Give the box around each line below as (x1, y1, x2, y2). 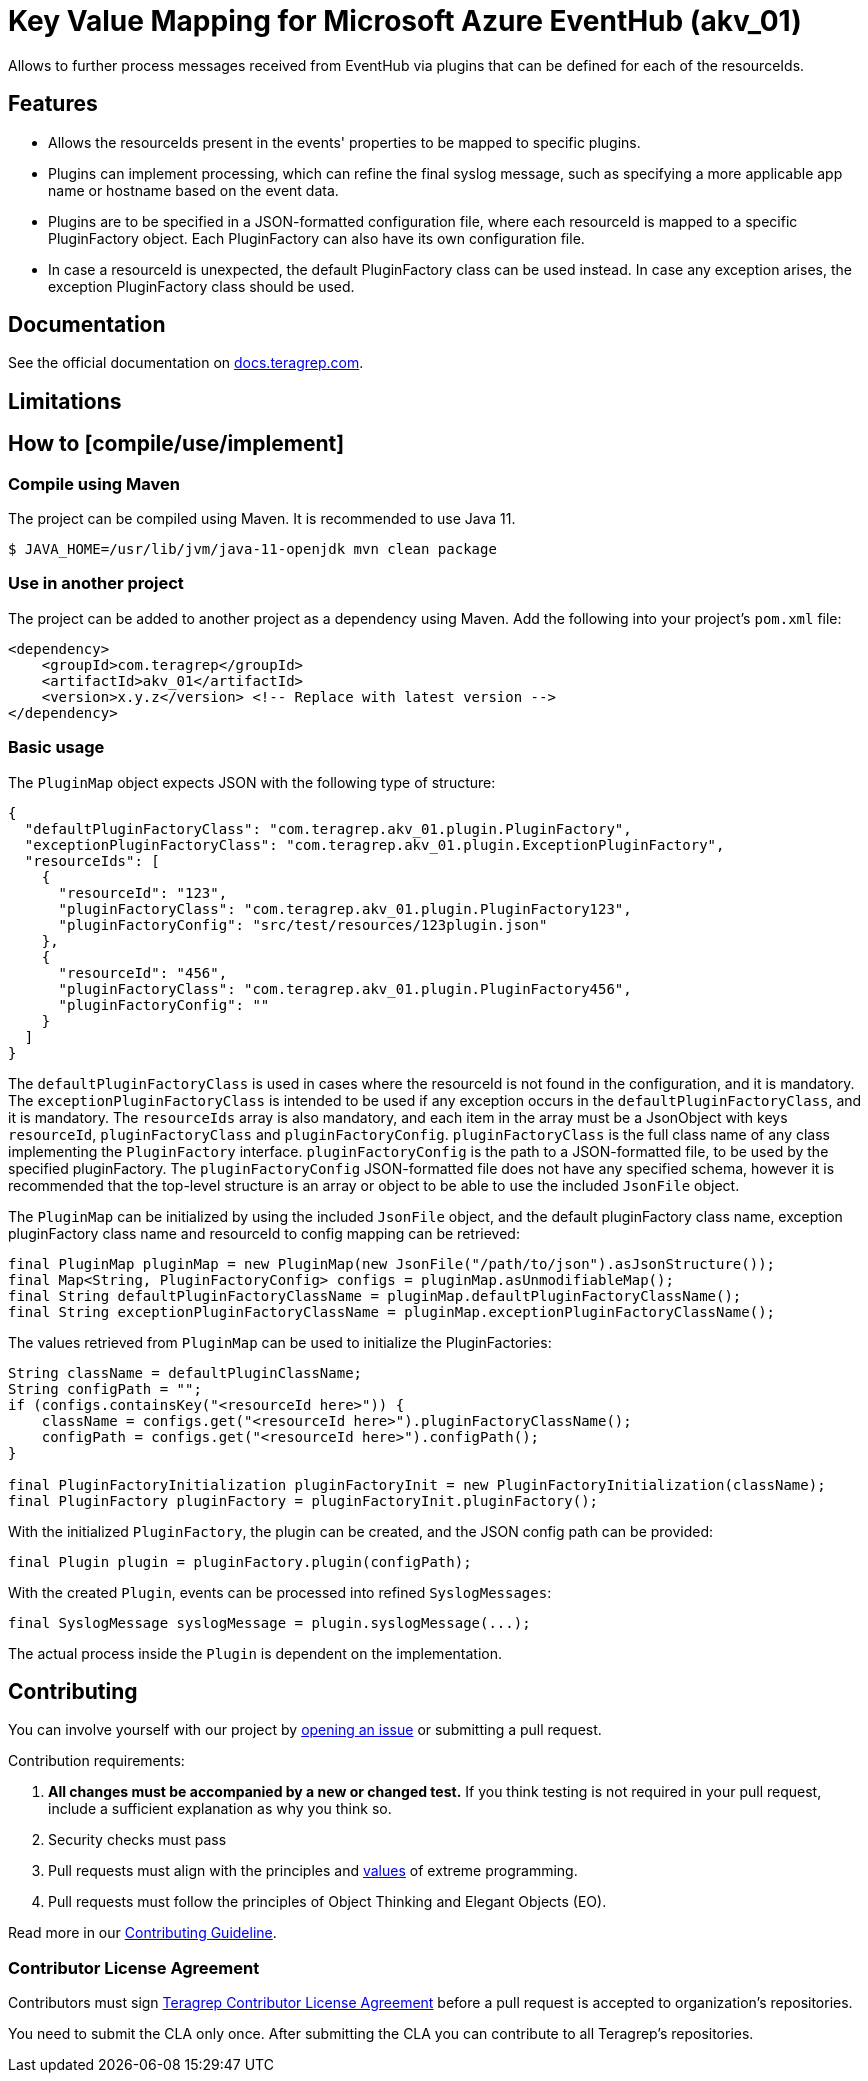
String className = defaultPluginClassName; (8, 1364, 363, 1381)
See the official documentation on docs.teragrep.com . (8, 354, 364, 372)
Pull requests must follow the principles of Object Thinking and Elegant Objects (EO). (48, 1893, 607, 1911)
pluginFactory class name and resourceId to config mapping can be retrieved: (8, 1224, 520, 1242)
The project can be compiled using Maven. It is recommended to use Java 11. (8, 510, 516, 528)
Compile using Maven (8, 473, 180, 494)
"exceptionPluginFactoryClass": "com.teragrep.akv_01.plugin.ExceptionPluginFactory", (24, 836, 725, 853)
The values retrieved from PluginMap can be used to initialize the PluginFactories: (8, 1333, 552, 1351)
